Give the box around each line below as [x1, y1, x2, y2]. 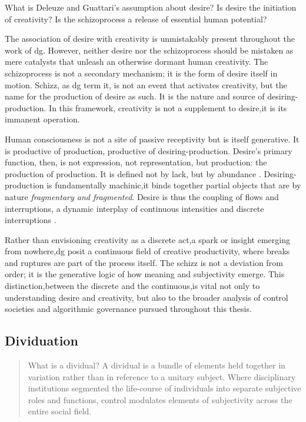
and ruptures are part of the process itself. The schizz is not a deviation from [5, 256, 283, 268]
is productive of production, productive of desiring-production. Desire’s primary [5, 144, 292, 157]
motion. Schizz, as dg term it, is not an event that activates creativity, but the [5, 78, 287, 91]
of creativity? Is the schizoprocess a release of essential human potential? [5, 12, 267, 25]
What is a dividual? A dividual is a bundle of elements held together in [28, 359, 285, 371]
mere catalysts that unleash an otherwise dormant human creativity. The [5, 55, 268, 68]
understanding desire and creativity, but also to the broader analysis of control [5, 291, 288, 303]
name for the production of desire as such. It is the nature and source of [5, 90, 265, 102]
